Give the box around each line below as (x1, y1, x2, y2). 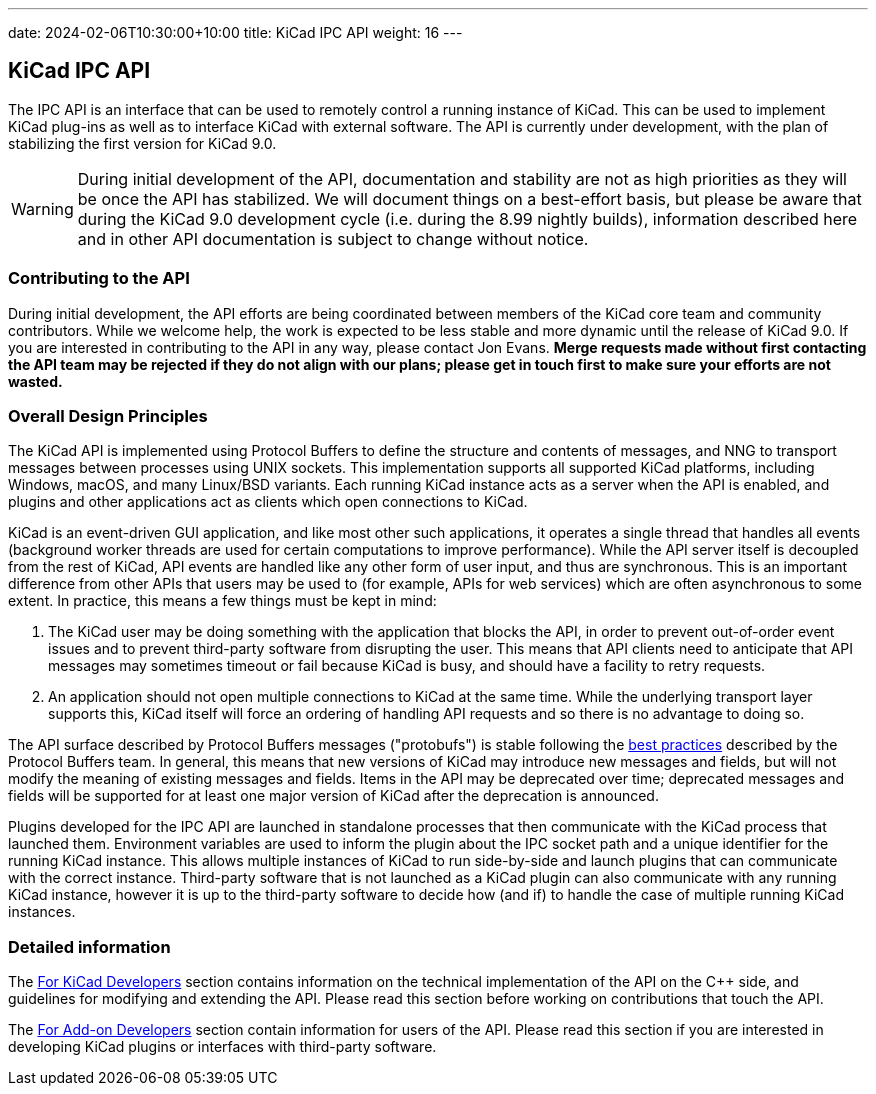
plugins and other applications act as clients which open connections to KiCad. (8, 493, 528, 511)
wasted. (8, 372, 63, 390)
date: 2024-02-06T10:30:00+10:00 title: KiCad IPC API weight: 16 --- (8, 24, 463, 41)
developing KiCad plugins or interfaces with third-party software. (8, 1038, 437, 1056)
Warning (11, 198, 74, 219)
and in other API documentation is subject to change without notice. (77, 228, 589, 249)
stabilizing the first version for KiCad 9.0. (8, 134, 277, 152)
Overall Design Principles (8, 405, 208, 426)
